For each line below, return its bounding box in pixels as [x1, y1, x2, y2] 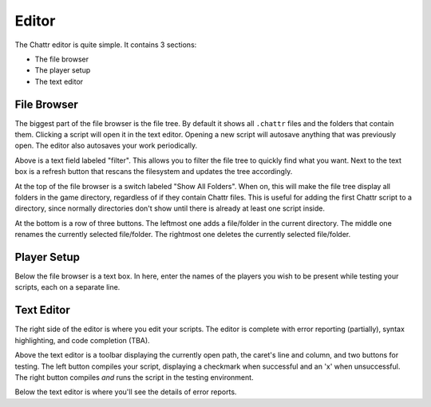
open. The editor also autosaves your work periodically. [14, 140, 198, 151]
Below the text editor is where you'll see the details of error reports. [14, 387, 237, 397]
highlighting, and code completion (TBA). [14, 335, 151, 345]
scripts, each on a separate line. [14, 283, 121, 292]
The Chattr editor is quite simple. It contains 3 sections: [14, 40, 197, 49]
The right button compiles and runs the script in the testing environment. [14, 372, 255, 382]
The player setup [34, 65, 91, 75]
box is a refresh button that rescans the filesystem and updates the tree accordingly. [14, 167, 293, 176]
